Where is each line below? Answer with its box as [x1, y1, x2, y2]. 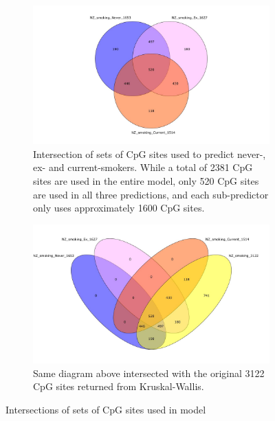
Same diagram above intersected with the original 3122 [33, 365, 265, 380]
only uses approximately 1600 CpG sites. [33, 201, 205, 215]
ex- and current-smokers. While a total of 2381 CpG [33, 160, 253, 174]
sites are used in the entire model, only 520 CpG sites [33, 174, 259, 188]
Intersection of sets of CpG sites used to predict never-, [33, 146, 266, 161]
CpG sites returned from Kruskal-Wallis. [33, 379, 204, 394]
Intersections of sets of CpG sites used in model [5, 402, 206, 416]
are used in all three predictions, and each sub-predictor [33, 187, 269, 201]
